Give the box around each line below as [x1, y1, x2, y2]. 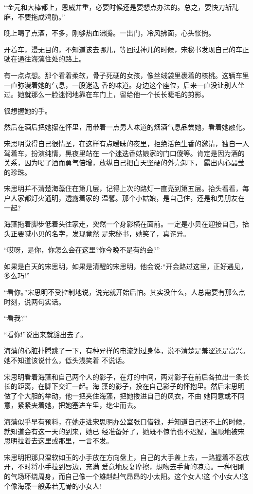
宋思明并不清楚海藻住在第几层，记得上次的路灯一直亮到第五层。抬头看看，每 [4, 183, 249, 193]
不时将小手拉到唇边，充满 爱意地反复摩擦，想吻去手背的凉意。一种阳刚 [17, 461, 245, 472]
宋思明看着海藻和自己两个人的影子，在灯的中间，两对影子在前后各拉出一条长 [4, 371, 249, 381]
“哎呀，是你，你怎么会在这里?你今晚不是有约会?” [4, 245, 160, 255]
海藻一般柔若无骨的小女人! [17, 480, 101, 491]
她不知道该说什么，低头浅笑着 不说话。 [4, 355, 129, 365]
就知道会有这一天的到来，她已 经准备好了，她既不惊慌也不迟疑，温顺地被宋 [4, 426, 245, 436]
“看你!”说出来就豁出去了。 [4, 329, 88, 339]
